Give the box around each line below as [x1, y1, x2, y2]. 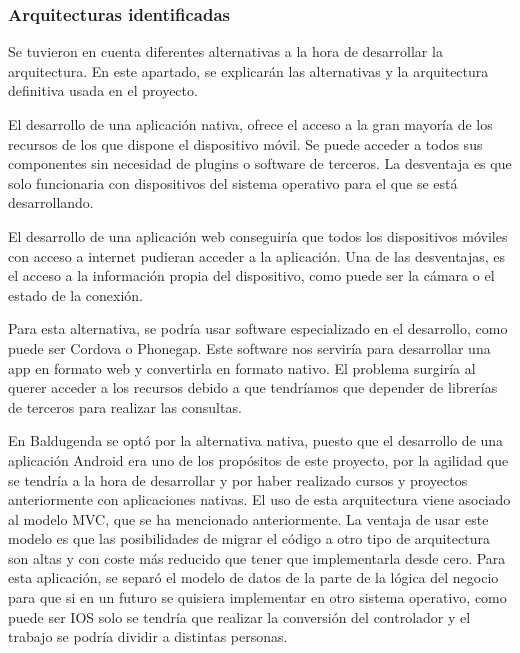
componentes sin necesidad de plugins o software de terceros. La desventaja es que [8, 153, 512, 174]
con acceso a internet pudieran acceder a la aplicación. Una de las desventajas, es [8, 245, 506, 266]
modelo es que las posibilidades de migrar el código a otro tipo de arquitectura [8, 528, 490, 549]
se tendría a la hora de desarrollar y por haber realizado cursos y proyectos [8, 469, 468, 490]
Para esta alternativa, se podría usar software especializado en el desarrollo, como [8, 318, 508, 339]
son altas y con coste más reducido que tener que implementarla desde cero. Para [8, 547, 506, 568]
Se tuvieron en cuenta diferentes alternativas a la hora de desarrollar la [8, 41, 443, 62]
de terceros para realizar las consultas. [8, 396, 242, 417]
